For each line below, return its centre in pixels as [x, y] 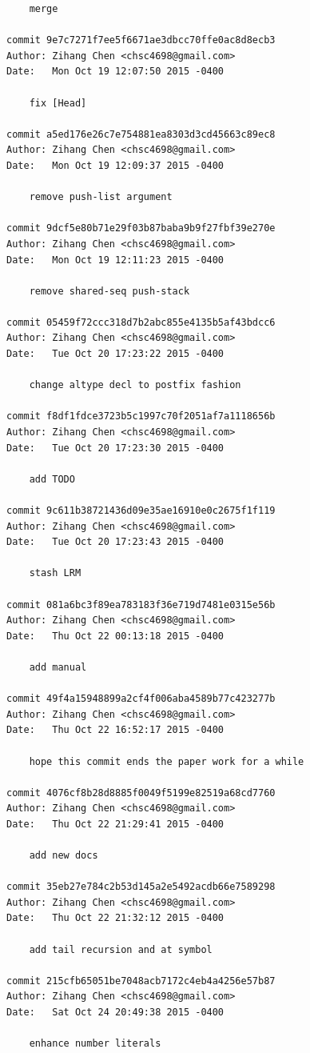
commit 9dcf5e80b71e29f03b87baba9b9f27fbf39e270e [141, 228]
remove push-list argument [101, 197]
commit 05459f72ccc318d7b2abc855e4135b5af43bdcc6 [141, 322]
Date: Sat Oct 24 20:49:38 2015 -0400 [115, 1012]
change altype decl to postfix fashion [135, 385]
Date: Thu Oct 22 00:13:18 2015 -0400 [115, 636]
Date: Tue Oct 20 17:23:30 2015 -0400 [115, 448]
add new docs [64, 856]
